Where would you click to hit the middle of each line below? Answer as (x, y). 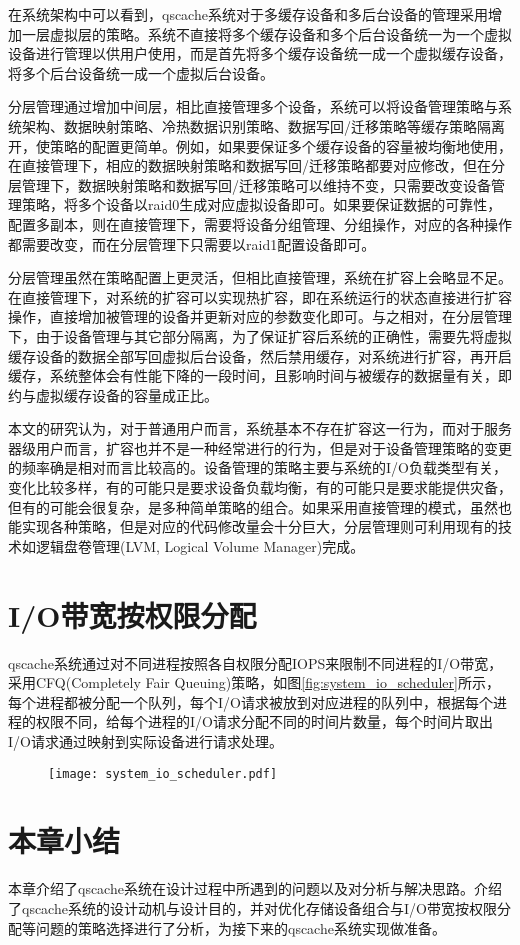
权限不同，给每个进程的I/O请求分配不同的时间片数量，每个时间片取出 (264, 721)
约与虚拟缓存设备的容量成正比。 (113, 394)
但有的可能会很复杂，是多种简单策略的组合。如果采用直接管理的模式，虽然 (253, 506)
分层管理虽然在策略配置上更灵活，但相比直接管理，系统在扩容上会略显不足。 (260, 277)
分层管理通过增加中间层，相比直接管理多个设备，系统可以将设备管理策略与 (253, 106)
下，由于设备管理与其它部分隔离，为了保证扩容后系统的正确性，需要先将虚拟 (260, 335)
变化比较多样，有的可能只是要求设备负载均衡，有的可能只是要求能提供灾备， (260, 487)
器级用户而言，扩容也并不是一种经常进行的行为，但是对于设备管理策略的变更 (260, 447)
